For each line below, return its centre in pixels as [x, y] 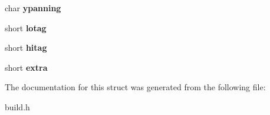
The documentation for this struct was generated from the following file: [135, 87]
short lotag [26, 27]
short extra [26, 67]
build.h [17, 106]
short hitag [26, 47]
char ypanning [33, 8]
